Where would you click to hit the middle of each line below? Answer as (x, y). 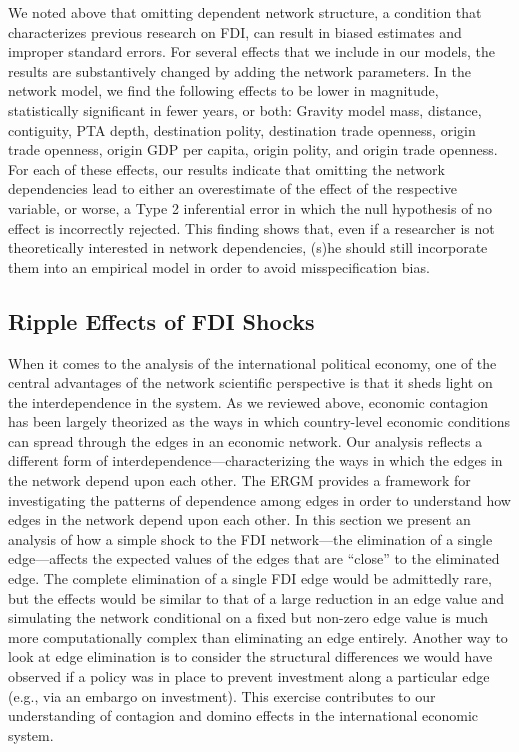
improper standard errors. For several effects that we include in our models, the (252, 51)
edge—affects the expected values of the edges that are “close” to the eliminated (254, 558)
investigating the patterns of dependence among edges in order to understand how (259, 499)
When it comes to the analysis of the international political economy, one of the (252, 362)
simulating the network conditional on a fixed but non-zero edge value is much (248, 617)
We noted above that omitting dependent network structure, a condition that (245, 12)
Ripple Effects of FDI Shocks (161, 320)
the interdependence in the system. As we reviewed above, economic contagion (248, 401)
